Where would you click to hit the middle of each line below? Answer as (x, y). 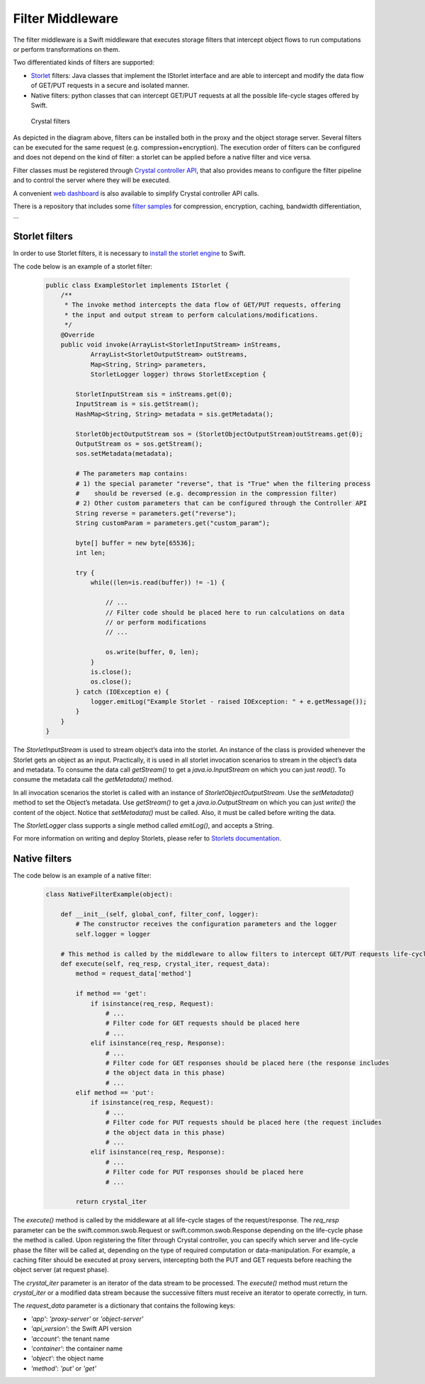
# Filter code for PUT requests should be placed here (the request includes (244, 1123)
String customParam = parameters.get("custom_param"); (173, 523)
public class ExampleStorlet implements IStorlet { (137, 285)
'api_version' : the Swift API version (81, 1329)
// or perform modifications (156, 622)
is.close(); (111, 672)
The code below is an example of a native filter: (82, 876)
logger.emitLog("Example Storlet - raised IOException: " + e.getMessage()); (229, 702)
